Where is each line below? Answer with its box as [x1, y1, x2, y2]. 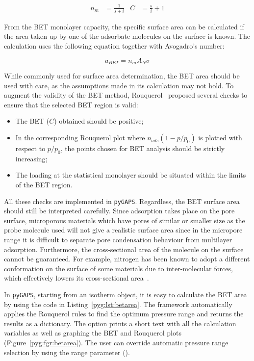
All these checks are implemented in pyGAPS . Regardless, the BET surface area [4, 196, 240, 206]
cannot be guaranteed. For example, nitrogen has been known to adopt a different [4, 254, 250, 264]
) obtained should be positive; [54, 116, 144, 126]
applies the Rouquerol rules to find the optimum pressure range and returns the [4, 309, 244, 319]
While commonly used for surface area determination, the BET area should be [4, 71, 240, 81]
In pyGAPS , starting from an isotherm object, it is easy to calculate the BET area [4, 289, 247, 300]
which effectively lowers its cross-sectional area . [4, 273, 149, 283]
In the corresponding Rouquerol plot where [15, 132, 145, 143]
